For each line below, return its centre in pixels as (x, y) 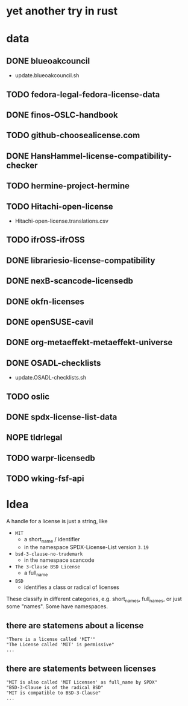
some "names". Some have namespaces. (57, 606)
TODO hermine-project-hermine (68, 186)
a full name (36, 573)
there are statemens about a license (75, 625)
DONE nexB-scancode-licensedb (70, 281)
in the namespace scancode (59, 560)
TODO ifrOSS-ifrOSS (46, 240)
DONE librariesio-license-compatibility (81, 260)
